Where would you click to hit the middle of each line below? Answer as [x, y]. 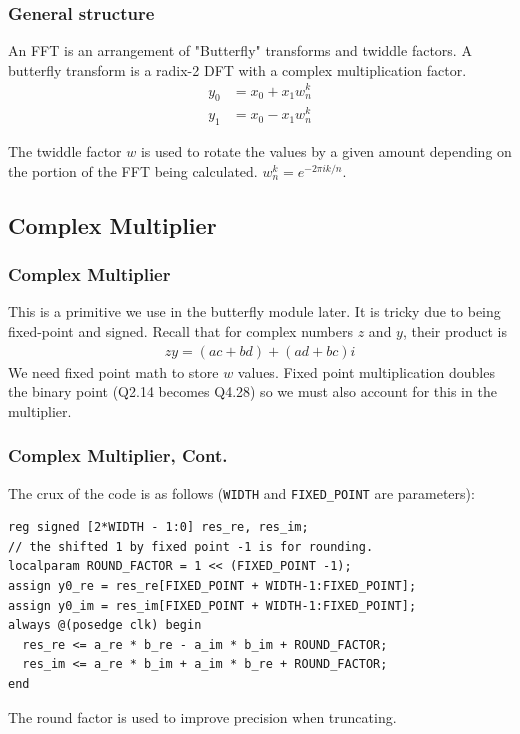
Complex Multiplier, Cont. [118, 455]
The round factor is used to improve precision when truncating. [202, 716]
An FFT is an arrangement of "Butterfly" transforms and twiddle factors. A [240, 50]
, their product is [454, 331]
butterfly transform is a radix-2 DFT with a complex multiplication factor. [237, 69]
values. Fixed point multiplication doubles [366, 371]
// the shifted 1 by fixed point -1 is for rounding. [191, 546]
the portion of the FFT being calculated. [133, 170]
